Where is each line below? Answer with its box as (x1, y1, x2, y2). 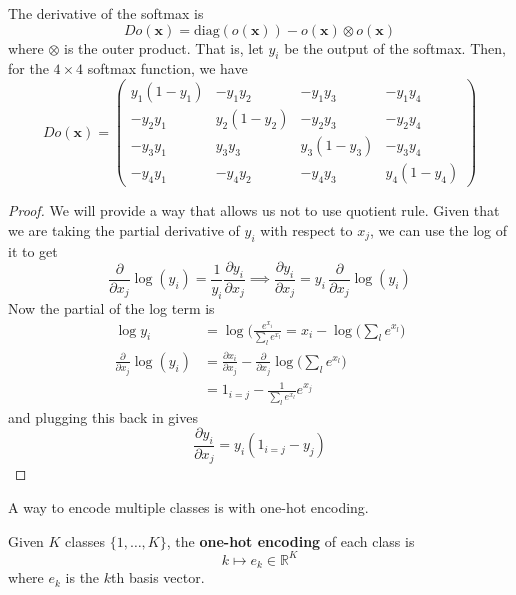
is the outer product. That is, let (64, 37, 264, 58)
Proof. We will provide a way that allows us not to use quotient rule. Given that (8, 200, 500, 221)
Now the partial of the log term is (8, 297, 215, 318)
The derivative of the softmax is (8, 3, 204, 23)
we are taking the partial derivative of (8, 219, 240, 240)
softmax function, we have (87, 58, 248, 79)
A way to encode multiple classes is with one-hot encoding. (8, 497, 369, 518)
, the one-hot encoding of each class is (166, 530, 415, 551)
